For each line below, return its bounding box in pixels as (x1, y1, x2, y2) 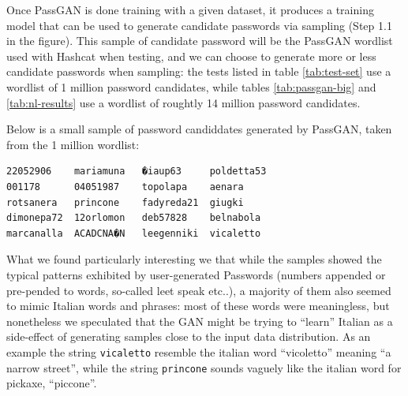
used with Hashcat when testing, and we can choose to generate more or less (6, 47, 376, 64)
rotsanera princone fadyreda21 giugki (6, 196, 244, 208)
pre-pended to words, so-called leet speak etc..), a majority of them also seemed (6, 282, 391, 298)
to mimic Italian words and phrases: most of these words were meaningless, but (6, 297, 390, 314)
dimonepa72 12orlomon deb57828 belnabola (6, 212, 261, 224)
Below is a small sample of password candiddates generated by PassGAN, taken (6, 121, 392, 137)
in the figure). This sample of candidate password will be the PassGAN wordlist (6, 32, 393, 49)
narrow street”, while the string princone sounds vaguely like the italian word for (6, 359, 402, 375)
